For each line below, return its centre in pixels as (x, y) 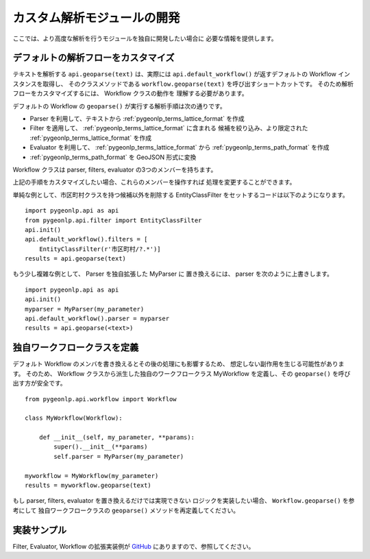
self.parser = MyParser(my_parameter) (119, 456)
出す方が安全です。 (39, 383)
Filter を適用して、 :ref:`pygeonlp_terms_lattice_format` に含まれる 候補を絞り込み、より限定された (169, 128)
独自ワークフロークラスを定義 (76, 347)
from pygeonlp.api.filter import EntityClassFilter (113, 220)
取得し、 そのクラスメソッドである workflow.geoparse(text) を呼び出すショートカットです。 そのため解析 (198, 84)
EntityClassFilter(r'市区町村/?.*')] (100, 249)
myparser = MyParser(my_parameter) (85, 309)
